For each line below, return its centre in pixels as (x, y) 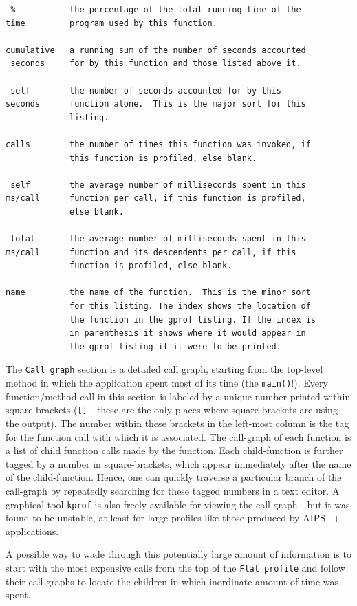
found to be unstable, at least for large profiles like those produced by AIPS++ (173, 518)
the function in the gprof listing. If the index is (193, 320)
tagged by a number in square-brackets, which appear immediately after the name (178, 463)
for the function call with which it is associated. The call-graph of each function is (178, 436)
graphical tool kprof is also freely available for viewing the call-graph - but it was (178, 504)
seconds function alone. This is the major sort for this (156, 104)
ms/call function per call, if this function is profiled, (156, 198)
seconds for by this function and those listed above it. (156, 64)
